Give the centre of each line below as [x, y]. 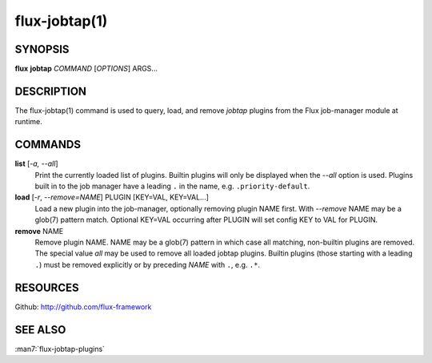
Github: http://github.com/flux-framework [83, 307]
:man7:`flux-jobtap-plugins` [60, 349]
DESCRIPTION [51, 91]
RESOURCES [47, 287]
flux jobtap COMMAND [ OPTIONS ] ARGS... [86, 69]
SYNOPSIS [42, 49]
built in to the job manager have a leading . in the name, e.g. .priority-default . [172, 186]
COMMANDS [48, 145]
